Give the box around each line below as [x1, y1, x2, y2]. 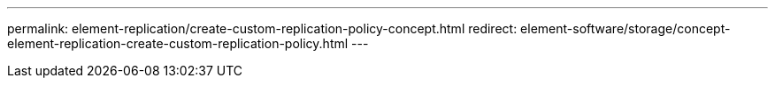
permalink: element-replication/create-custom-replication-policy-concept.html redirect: [7, 21, 518, 36]
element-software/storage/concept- [520, 21, 731, 36]
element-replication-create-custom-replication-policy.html [7, 36, 349, 51]
